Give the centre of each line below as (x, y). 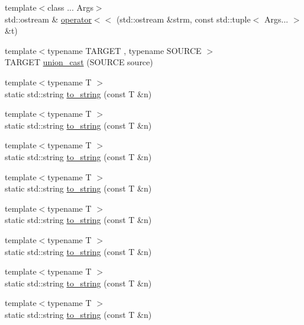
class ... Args (70, 7)
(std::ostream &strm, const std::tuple (183, 19)
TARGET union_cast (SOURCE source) (79, 62)
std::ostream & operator (48, 19)
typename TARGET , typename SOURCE (124, 50)
